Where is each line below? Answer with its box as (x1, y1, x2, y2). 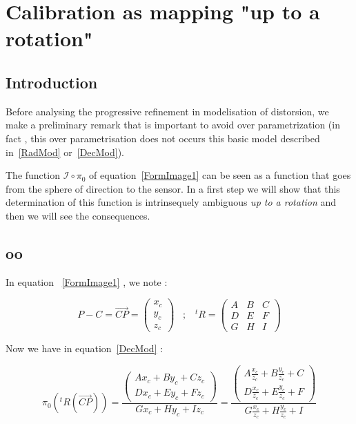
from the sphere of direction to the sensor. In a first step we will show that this (6, 181, 340, 195)
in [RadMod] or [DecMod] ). (6, 144, 125, 159)
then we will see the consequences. (6, 208, 150, 222)
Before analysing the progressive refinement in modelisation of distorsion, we (6, 104, 329, 118)
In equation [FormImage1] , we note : (6, 274, 168, 289)
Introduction (6, 71, 98, 93)
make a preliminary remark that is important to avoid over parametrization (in (6, 117, 340, 132)
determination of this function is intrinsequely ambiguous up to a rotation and (6, 195, 337, 209)
